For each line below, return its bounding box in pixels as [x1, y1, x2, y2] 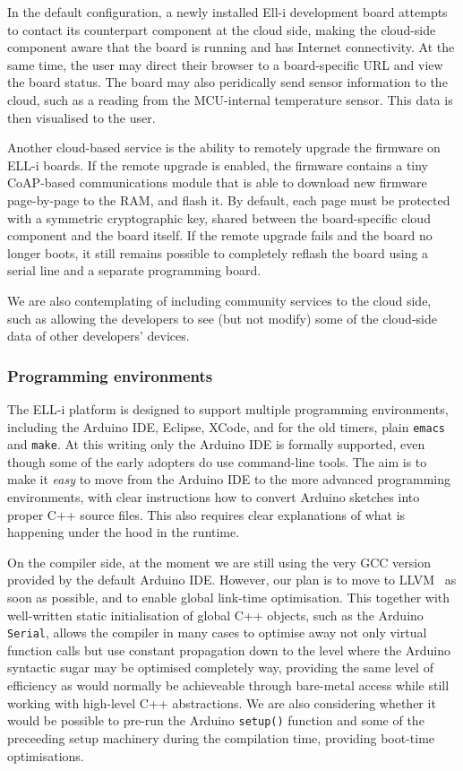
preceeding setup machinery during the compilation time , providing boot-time [7, 728, 435, 747]
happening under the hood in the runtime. [7, 523, 240, 541]
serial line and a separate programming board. [7, 261, 262, 280]
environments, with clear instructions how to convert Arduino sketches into [7, 488, 420, 506]
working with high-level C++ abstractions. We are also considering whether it [7, 693, 436, 712]
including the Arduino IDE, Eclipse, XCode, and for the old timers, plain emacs [7, 417, 445, 436]
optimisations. [7, 746, 84, 765]
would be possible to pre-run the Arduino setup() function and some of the [7, 711, 424, 730]
